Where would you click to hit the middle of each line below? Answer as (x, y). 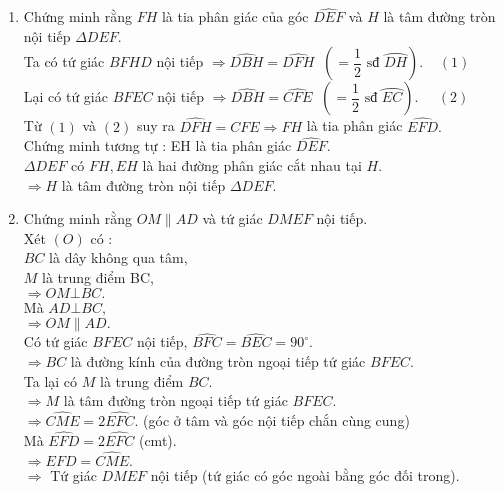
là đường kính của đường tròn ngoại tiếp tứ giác (218, 361)
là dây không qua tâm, (118, 257)
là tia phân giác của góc (235, 16)
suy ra (155, 125)
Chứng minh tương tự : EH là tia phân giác (157, 145)
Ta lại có (50, 380)
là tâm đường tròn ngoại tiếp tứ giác (175, 400)
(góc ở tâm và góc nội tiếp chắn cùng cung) (276, 420)
